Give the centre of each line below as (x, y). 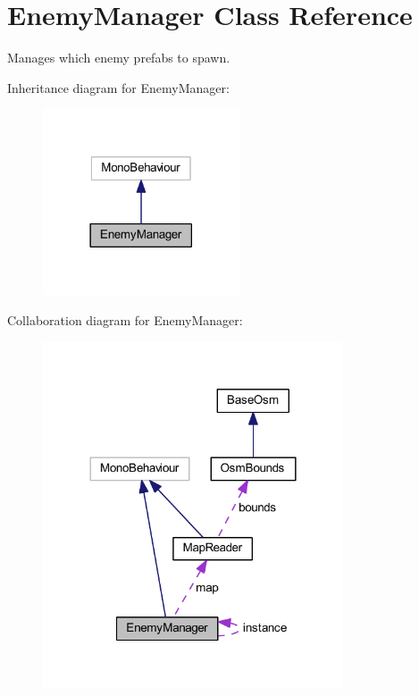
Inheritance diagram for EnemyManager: (118, 87)
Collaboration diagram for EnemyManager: (125, 319)
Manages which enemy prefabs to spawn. (119, 58)
